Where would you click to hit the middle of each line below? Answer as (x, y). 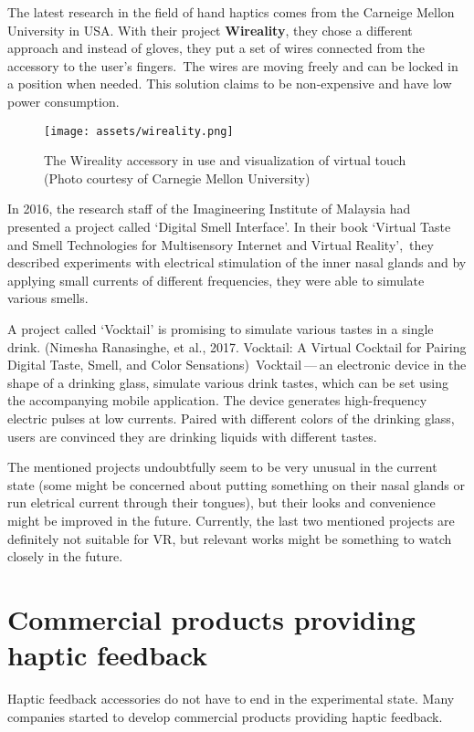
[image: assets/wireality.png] (139, 131)
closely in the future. (65, 556)
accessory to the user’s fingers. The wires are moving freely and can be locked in (233, 65)
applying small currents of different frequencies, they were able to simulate (216, 280)
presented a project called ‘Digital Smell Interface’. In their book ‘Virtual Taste (229, 226)
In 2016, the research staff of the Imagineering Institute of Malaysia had (209, 209)
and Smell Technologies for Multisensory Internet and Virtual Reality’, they (221, 244)
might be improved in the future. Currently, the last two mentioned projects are (231, 520)
